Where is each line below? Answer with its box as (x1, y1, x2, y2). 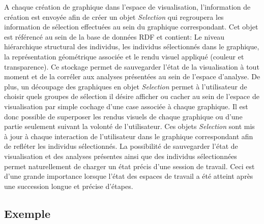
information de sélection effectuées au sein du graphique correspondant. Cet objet (4, 21, 258, 32)
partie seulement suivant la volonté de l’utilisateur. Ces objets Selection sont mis (4, 121, 255, 132)
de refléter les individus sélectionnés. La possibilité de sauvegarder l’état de (4, 141, 238, 151)
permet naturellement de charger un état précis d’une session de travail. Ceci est (4, 161, 255, 171)
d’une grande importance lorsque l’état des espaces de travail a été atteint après (4, 171, 253, 181)
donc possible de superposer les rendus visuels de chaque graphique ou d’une (4, 111, 243, 121)
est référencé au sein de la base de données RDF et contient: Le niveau (4, 31, 225, 42)
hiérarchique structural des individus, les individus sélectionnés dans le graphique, (4, 41, 259, 52)
